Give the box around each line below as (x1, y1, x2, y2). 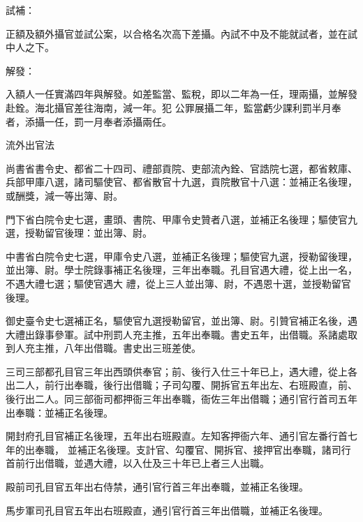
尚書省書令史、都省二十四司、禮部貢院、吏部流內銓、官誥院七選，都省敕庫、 (6, 161, 357, 175)
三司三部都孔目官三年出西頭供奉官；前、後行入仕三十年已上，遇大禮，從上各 (6, 364, 357, 378)
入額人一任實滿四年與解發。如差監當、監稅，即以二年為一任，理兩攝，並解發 (6, 87, 357, 101)
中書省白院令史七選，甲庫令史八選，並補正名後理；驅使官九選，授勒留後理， (6, 248, 357, 263)
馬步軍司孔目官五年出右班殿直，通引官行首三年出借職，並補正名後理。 (6, 502, 328, 517)
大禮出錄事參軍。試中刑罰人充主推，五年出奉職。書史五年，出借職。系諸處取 (6, 327, 357, 341)
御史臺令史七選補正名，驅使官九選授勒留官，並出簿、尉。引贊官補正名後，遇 (6, 313, 357, 328)
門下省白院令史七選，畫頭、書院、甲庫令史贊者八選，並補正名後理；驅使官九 (6, 211, 357, 226)
